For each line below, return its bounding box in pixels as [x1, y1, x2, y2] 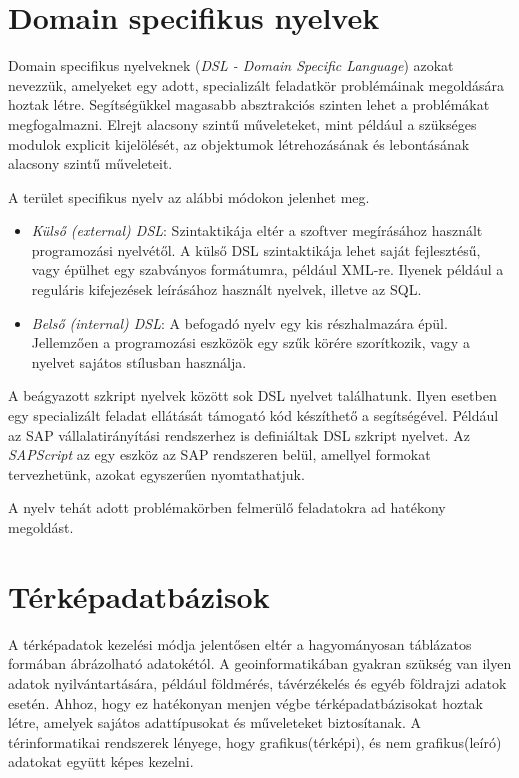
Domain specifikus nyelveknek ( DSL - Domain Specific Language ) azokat [8, 55, 454, 76]
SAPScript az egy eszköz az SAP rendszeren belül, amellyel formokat [8, 444, 431, 465]
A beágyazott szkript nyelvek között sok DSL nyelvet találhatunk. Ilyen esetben [8, 385, 497, 406]
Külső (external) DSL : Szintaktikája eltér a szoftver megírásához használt [31, 220, 483, 241]
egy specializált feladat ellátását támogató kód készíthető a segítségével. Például [8, 405, 499, 426]
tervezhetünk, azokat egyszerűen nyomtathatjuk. [8, 463, 305, 484]
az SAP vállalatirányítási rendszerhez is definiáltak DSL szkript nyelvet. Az [8, 424, 470, 445]
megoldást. [8, 517, 74, 537]
